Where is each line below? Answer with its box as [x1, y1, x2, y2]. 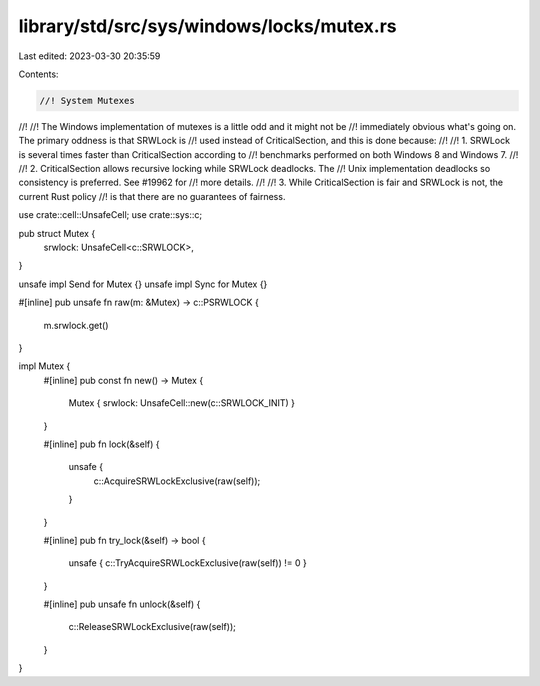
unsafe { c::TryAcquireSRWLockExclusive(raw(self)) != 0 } [68, 557, 307, 569]
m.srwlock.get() [43, 319, 109, 331]
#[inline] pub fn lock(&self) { [43, 438, 160, 450]
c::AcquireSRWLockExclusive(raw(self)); [93, 475, 261, 487]
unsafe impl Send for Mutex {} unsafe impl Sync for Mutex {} [18, 278, 268, 290]
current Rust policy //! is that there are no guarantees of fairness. [18, 190, 286, 202]
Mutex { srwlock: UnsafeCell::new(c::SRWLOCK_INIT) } [68, 397, 295, 409]
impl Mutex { [18, 360, 71, 372]
